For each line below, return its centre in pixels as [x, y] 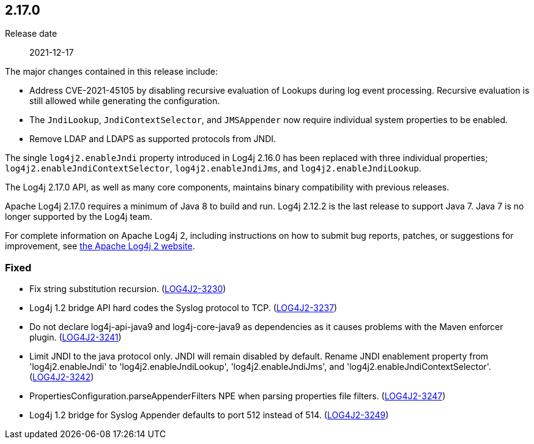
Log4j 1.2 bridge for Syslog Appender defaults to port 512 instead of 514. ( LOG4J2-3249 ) [209, 415]
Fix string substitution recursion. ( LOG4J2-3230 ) [128, 289]
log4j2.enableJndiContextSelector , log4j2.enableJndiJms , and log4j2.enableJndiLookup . [213, 168]
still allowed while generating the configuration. [125, 101]
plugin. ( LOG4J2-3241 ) [76, 337]
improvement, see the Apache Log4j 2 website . [100, 246]
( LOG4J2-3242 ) [62, 377]
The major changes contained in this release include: [112, 72]
